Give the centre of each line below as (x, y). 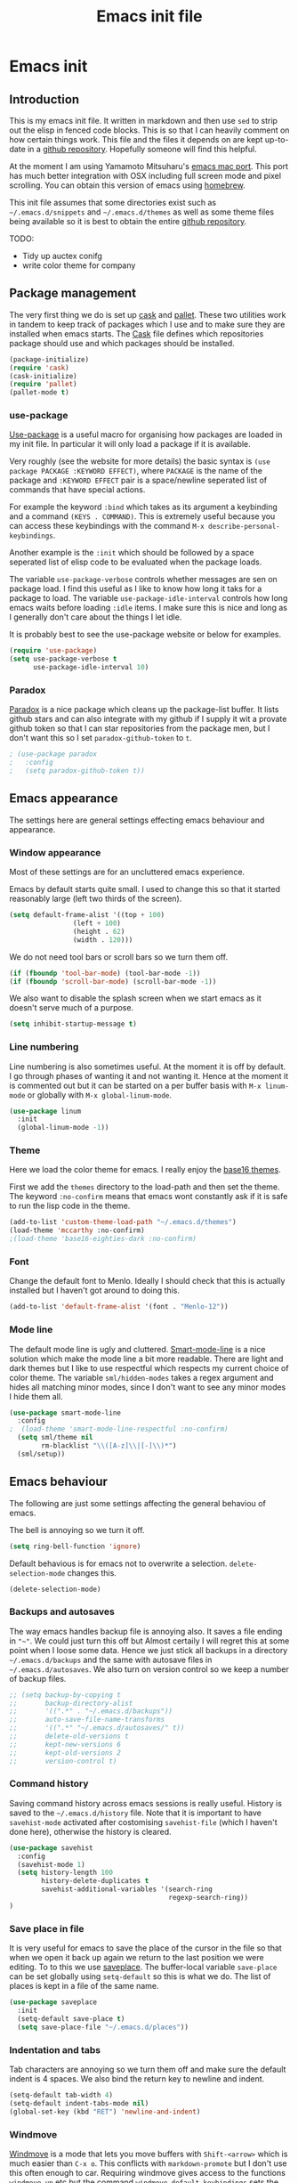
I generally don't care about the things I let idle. (96, 617)
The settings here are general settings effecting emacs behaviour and (137, 820)
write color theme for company (79, 265)
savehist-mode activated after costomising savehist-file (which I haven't (143, 1822)
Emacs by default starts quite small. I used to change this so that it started (145, 889)
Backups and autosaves (62, 1611)
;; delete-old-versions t (69, 1737)
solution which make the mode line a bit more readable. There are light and (146, 1359)
